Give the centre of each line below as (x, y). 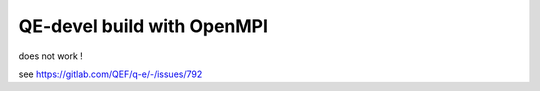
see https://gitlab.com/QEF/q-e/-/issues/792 (110, 74)
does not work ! (51, 56)
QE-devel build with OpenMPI (143, 26)
